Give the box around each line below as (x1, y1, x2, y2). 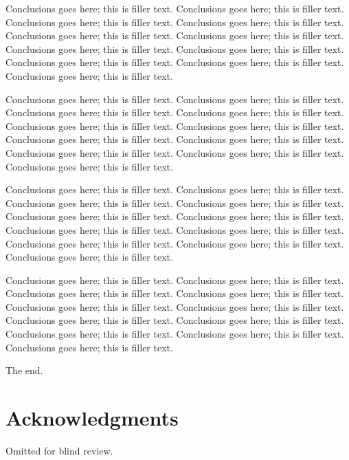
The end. (5, 363, 43, 377)
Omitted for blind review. (5, 443, 113, 457)
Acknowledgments (5, 404, 179, 432)
